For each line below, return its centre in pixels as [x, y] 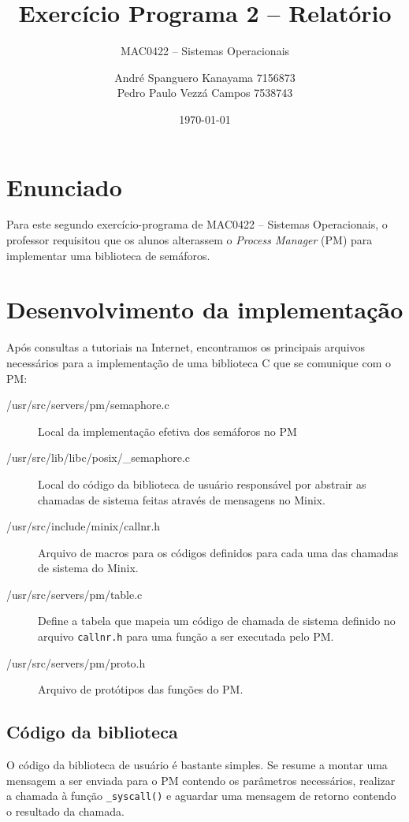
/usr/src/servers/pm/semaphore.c [88, 405]
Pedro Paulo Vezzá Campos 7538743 [205, 93]
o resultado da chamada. [65, 811]
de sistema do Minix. [88, 568]
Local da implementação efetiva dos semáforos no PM [167, 431]
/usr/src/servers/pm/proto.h [76, 662]
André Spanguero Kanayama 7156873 [205, 77]
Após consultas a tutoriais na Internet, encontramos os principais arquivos [186, 347]
